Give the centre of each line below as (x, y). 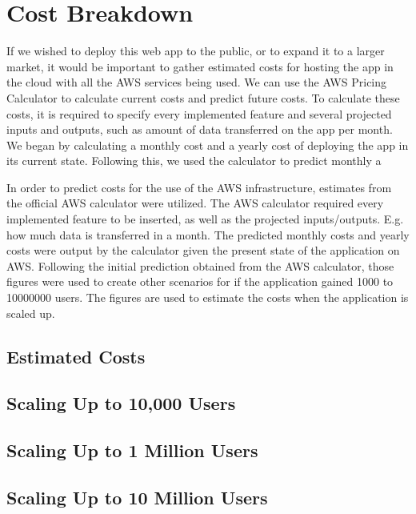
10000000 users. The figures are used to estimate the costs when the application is (208, 297)
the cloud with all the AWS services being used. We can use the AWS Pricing (197, 82)
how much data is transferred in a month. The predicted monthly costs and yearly (208, 234)
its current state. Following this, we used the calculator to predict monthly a (194, 161)
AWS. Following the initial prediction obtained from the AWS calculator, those (200, 265)
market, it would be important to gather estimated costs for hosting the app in (200, 66)
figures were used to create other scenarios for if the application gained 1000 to (200, 281)
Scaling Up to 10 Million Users (137, 497)
